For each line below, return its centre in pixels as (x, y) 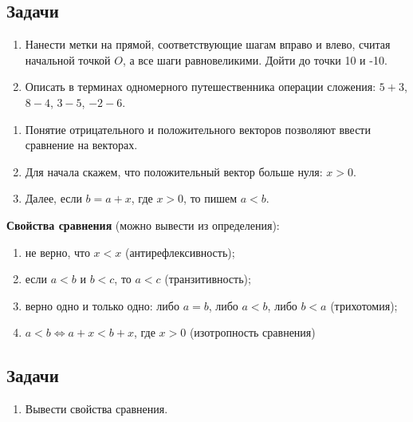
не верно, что (57, 252)
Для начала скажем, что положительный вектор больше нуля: (174, 171)
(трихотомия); (364, 305)
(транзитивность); (208, 279)
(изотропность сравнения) (252, 332)
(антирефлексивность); (180, 252)
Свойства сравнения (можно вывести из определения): (143, 225)
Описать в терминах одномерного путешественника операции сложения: (201, 87)
